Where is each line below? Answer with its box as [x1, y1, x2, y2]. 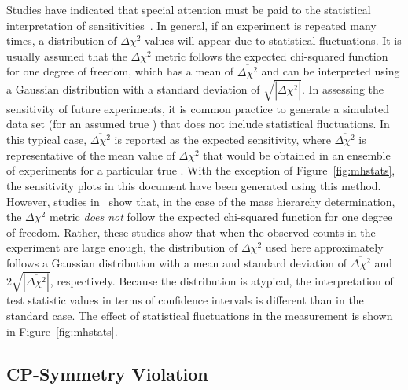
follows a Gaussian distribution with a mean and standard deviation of [6, 255, 347, 271]
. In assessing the [301, 81, 384, 97]
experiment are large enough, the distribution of [6, 239, 238, 256]
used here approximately [265, 239, 384, 256]
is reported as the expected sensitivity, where [114, 131, 331, 148]
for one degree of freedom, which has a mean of [6, 63, 234, 79]
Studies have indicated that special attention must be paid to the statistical [6, 2, 371, 17]
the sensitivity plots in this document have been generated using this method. [6, 178, 381, 194]
